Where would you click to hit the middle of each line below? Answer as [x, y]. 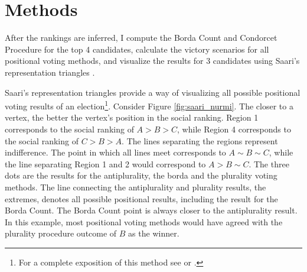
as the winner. [154, 233]
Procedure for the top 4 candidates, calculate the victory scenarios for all [137, 49]
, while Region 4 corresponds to [234, 129]
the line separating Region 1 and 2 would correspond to [105, 163]
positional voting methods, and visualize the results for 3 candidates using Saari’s [152, 61]
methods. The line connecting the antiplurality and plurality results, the [135, 187]
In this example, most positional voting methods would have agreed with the [144, 221]
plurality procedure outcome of [61, 233]
